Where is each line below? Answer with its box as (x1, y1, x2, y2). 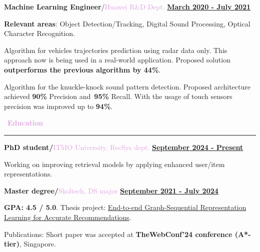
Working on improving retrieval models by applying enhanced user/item (4, 158, 225, 169)
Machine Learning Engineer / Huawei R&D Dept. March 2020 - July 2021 (4, 1, 251, 11)
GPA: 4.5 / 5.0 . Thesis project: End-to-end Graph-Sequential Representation (4, 202, 246, 212)
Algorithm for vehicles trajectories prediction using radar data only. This (4, 44, 227, 55)
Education (7, 117, 43, 128)
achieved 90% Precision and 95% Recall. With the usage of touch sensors (4, 91, 232, 101)
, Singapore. (19, 238, 56, 249)
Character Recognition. (4, 28, 75, 38)
